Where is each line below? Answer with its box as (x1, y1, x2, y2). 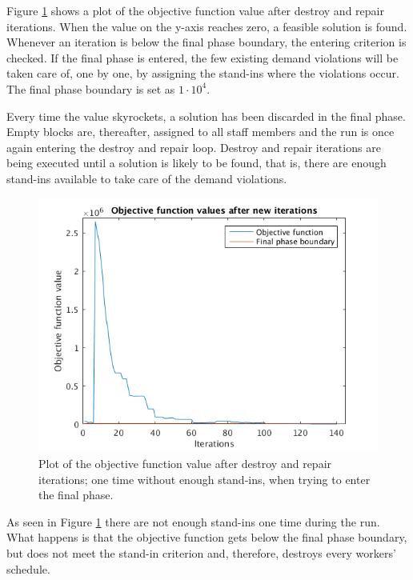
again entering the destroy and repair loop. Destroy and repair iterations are (6, 138, 381, 155)
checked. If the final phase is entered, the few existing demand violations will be (6, 49, 399, 66)
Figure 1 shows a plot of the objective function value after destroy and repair (6, 2, 384, 18)
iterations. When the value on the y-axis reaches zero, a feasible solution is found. (6, 18, 407, 34)
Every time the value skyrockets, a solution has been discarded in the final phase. (6, 107, 406, 124)
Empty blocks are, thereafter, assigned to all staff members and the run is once (6, 123, 395, 140)
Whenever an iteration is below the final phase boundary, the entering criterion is (6, 34, 407, 50)
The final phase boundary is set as (6, 80, 175, 97)
